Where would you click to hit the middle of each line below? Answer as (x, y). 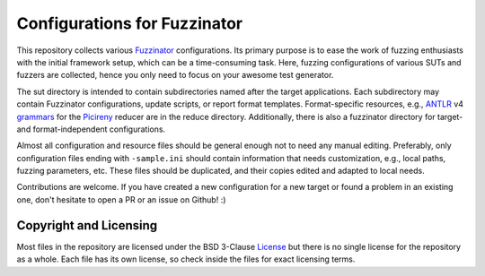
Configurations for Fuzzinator (130, 23)
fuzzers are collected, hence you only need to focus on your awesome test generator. (175, 75)
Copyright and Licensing (87, 225)
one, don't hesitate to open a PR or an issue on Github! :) (121, 199)
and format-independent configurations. (91, 129)
